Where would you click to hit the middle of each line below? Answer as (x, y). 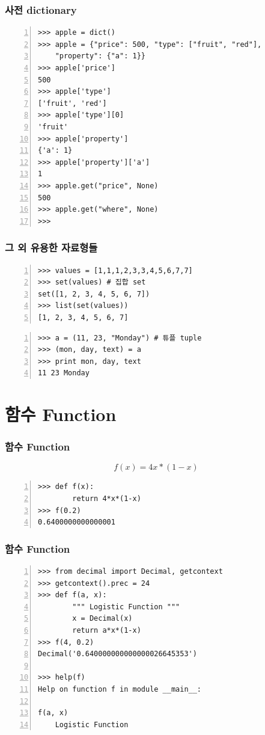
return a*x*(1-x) (107, 631)
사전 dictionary (41, 9)
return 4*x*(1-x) (107, 499)
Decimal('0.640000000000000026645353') (117, 654)
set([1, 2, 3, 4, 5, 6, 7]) (94, 294)
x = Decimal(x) (102, 619)
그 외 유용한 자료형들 (51, 248)
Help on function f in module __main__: (120, 689)
